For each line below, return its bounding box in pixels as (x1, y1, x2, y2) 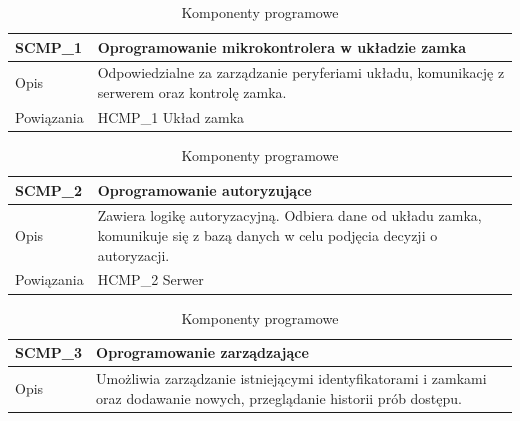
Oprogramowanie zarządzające (96, 342, 309, 363)
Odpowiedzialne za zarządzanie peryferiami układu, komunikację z (97, 62, 505, 83)
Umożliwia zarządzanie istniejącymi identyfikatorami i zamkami (96, 367, 487, 388)
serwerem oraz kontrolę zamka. (97, 82, 287, 103)
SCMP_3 (15, 342, 83, 363)
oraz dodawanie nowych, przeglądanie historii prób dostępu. (96, 387, 462, 408)
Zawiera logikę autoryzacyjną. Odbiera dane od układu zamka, (97, 205, 482, 226)
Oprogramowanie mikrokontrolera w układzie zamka (97, 36, 467, 57)
